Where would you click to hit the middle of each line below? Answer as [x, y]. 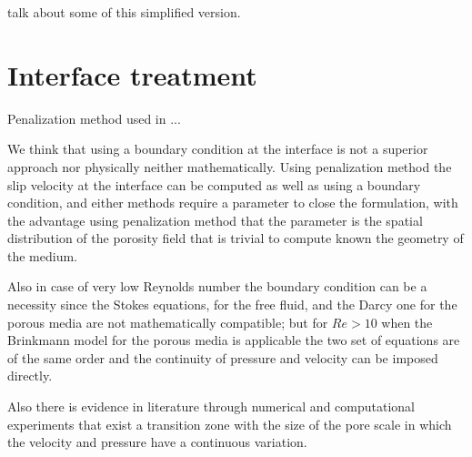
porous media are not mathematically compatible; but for [168, 322]
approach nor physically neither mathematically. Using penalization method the [230, 166]
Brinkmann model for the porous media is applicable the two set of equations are [234, 340]
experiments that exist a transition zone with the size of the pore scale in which [230, 424]
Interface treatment [132, 74]
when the [407, 322]
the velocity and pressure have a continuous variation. [157, 442]
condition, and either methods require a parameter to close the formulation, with [233, 203]
